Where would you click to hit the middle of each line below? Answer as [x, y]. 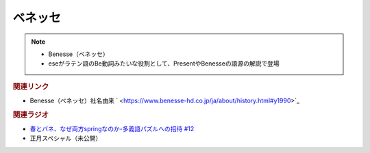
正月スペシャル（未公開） [66, 138]
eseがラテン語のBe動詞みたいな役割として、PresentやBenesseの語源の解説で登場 [164, 64]
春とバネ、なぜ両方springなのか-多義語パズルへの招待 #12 [112, 129]
